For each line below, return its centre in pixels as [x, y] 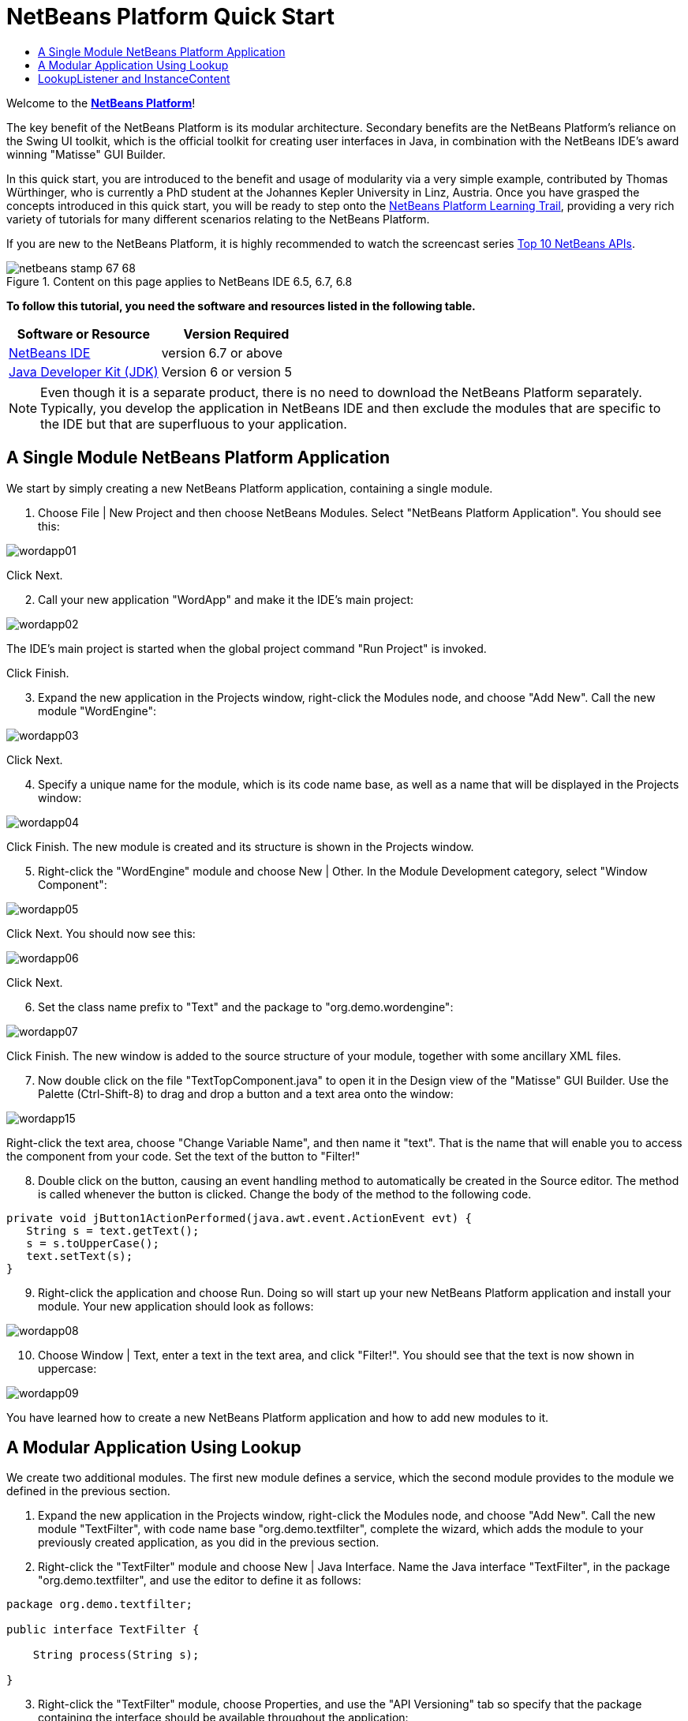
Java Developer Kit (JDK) [84, 371]
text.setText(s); [80, 1256]
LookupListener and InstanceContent [134, 78]
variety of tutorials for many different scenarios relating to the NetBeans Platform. [218, 219]
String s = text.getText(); [113, 1230]
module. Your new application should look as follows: [176, 1306]
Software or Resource [83, 334]
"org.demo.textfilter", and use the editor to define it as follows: [200, 1580]
